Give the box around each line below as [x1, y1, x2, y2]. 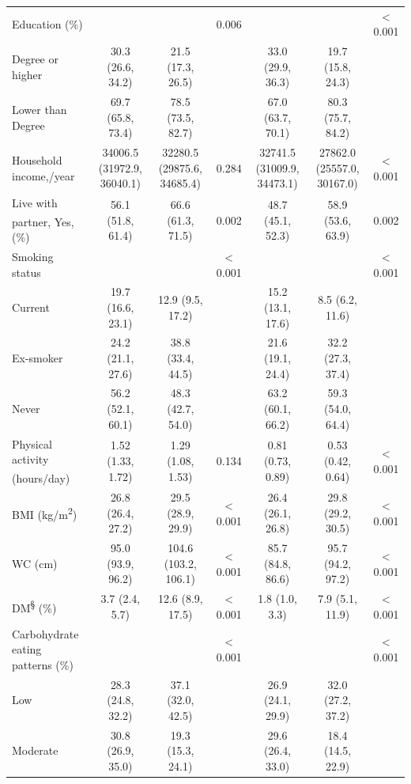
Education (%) [12, 15, 83, 32]
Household [12, 152, 62, 169]
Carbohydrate [12, 625, 79, 642]
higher [12, 66, 43, 82]
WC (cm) [12, 555, 58, 571]
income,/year [12, 167, 75, 184]
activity [12, 451, 49, 468]
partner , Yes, [12, 213, 74, 229]
